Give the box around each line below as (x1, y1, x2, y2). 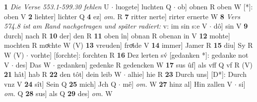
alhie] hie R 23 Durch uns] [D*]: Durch (128, 69, 247, 79)
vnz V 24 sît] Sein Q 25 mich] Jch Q (4, 78, 117, 89)
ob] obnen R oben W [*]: (178, 1, 253, 11)
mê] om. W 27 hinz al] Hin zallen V (123, 78, 233, 89)
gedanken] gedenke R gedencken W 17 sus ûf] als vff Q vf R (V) (57, 59, 253, 69)
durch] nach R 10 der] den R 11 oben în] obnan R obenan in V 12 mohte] (4, 30, 230, 40)
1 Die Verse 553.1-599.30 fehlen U (4, 1, 109, 11)
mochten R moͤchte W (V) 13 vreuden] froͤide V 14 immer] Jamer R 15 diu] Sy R (4, 40, 253, 50)
